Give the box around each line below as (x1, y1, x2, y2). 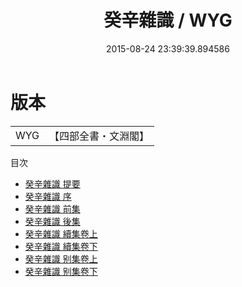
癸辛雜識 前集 (24, 202, 81, 215)
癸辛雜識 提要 (24, 177, 81, 190)
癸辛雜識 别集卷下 (24, 265, 98, 277)
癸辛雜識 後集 (24, 215, 81, 227)
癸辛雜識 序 (24, 190, 72, 202)
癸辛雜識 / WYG (103, 9, 233, 32)
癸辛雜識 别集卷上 (24, 252, 98, 265)
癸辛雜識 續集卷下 (24, 240, 98, 252)
